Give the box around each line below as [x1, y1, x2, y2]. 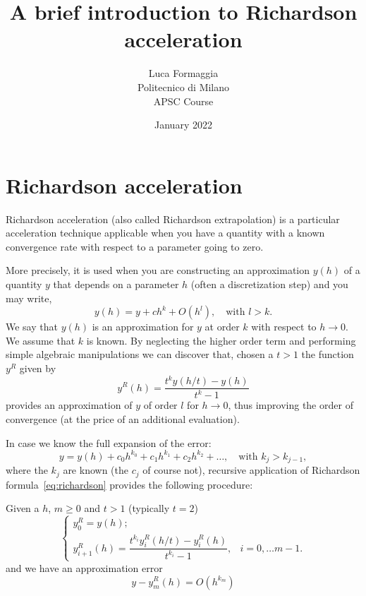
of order [143, 398, 178, 412]
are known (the [63, 463, 128, 477]
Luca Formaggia [148, 66, 219, 81]
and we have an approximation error [6, 560, 163, 575]
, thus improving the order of [228, 398, 353, 412]
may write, [6, 290, 52, 305]
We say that [6, 319, 58, 334]
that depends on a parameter [53, 277, 179, 291]
